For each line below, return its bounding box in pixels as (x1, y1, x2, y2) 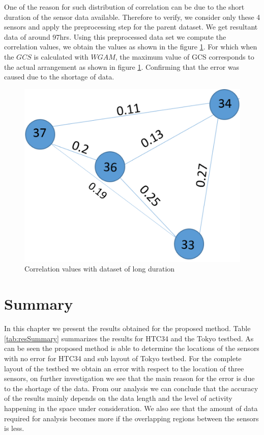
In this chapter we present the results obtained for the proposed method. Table (4, 323, 251, 334)
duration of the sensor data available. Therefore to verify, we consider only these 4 (4, 11, 260, 22)
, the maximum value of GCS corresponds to (115, 51, 254, 62)
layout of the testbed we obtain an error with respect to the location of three (4, 363, 244, 373)
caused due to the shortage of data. (4, 71, 114, 82)
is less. (4, 423, 24, 433)
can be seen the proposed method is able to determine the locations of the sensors (4, 343, 259, 354)
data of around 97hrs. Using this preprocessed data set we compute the (4, 31, 226, 42)
